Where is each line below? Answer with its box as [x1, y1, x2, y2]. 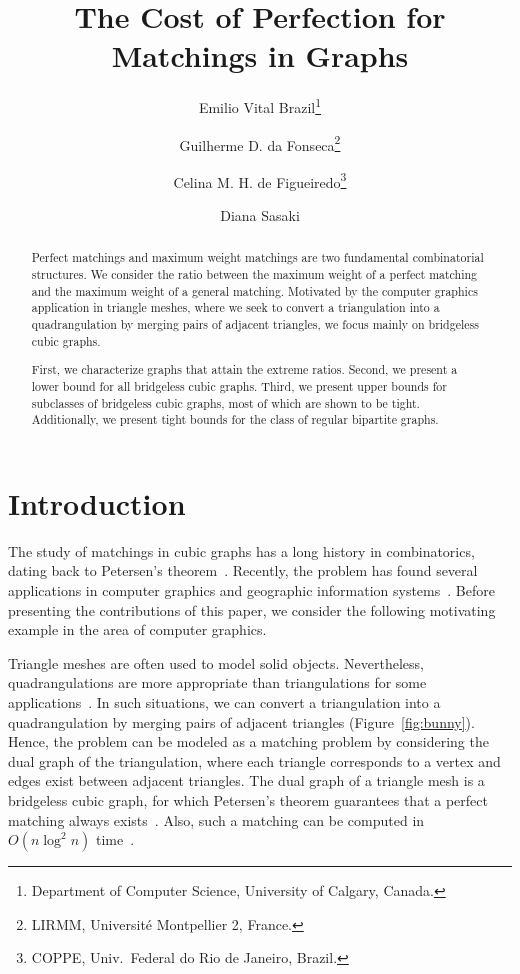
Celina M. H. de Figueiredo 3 [173, 168, 347, 192]
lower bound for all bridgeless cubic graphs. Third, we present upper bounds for [31, 377, 447, 394]
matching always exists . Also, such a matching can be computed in [8, 809, 425, 830]
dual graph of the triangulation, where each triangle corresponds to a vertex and [8, 750, 501, 771]
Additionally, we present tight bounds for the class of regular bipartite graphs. [31, 411, 439, 428]
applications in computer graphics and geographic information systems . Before [8, 580, 495, 601]
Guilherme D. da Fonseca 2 [179, 131, 341, 155]
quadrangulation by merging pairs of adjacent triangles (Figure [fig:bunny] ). [8, 711, 475, 732]
